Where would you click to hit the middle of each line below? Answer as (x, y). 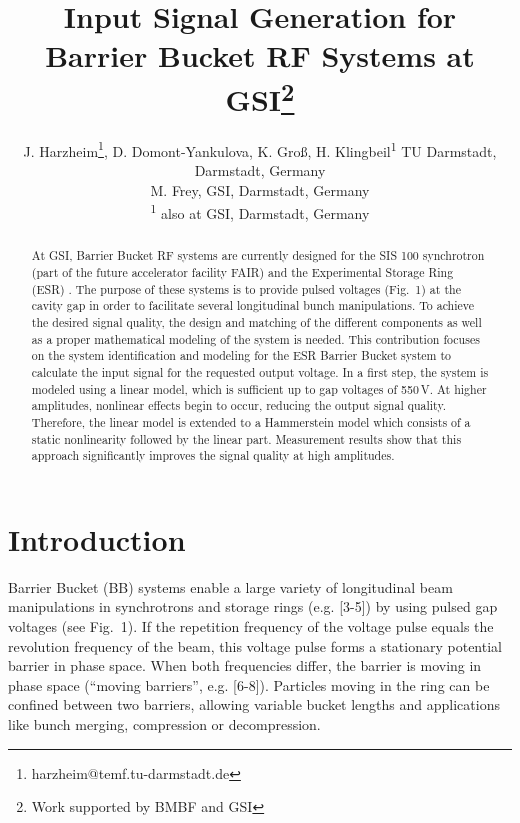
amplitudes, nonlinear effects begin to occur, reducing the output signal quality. (238, 405)
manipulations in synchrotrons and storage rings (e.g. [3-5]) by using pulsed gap (253, 606)
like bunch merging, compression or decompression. (164, 723)
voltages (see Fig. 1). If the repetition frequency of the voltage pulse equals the (251, 625)
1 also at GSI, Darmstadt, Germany (260, 211)
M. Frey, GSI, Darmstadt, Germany (260, 189)
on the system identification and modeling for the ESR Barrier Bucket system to (241, 355)
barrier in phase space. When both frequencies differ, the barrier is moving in (245, 665)
